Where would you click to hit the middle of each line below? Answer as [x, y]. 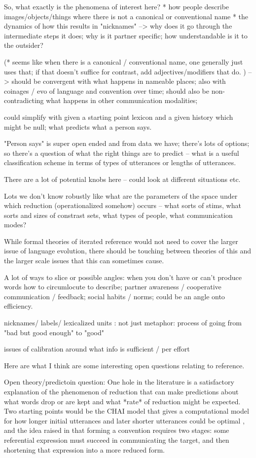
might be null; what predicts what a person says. [78, 126]
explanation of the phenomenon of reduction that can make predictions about [121, 391]
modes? [15, 225]
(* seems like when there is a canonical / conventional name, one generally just [124, 61]
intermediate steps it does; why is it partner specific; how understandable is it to [126, 35]
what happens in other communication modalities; [122, 100]
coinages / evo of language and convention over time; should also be [107, 90]
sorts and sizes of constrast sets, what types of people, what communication [118, 215]
